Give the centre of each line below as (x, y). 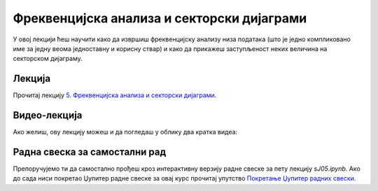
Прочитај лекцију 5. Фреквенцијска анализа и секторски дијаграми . (115, 95)
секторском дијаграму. (48, 59)
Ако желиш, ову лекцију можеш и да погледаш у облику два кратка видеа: (125, 132)
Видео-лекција (48, 115)
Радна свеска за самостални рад (90, 151)
